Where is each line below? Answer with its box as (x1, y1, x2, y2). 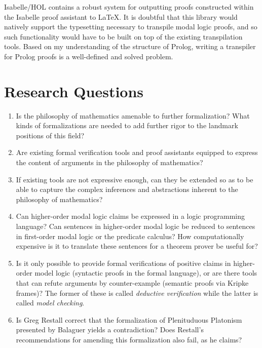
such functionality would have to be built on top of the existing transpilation (4, 31, 243, 42)
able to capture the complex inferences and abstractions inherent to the (16, 184, 238, 195)
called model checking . (16, 297, 85, 308)
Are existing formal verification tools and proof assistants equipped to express (16, 147, 258, 158)
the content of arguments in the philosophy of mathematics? (16, 157, 203, 168)
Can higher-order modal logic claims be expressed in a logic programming (16, 211, 245, 221)
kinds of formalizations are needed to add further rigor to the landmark (16, 120, 238, 131)
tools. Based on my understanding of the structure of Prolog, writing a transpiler (4, 41, 256, 52)
